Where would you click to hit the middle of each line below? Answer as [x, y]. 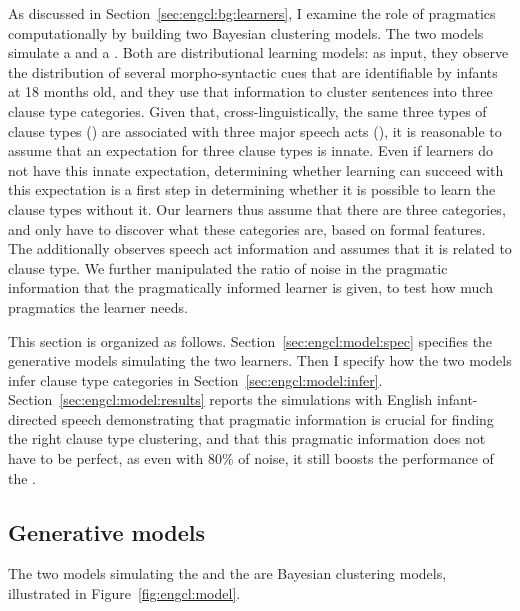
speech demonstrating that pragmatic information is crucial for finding [277, 418]
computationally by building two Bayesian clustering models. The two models [246, 32]
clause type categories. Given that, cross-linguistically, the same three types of [247, 110]
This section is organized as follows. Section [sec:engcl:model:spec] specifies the [250, 340]
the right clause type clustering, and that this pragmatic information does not [247, 438]
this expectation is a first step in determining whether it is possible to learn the [252, 189]
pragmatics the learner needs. [98, 306]
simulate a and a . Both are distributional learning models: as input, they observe [258, 52]
